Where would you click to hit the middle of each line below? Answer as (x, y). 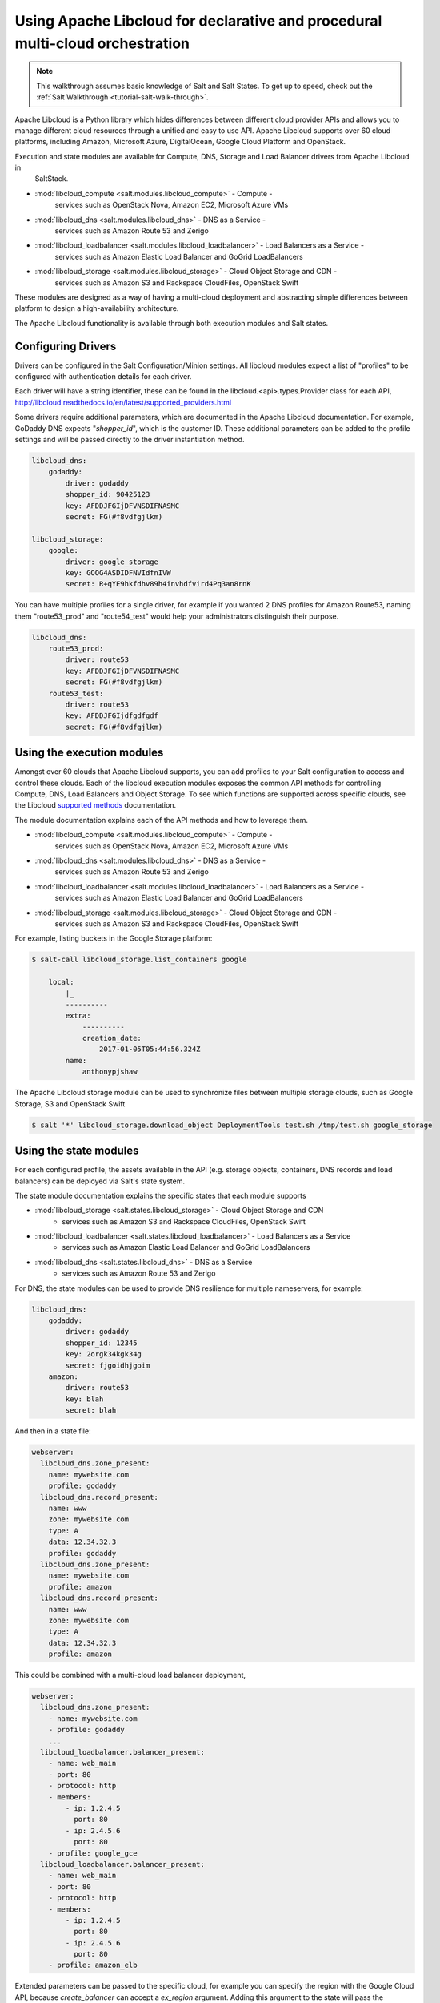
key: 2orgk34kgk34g (103, 1354)
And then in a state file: (53, 1431)
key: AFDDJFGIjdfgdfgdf (112, 716)
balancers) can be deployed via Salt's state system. (100, 1181)
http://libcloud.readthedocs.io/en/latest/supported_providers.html (123, 402)
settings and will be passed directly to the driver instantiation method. (130, 440)
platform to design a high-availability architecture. (97, 308)
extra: (78, 1016)
